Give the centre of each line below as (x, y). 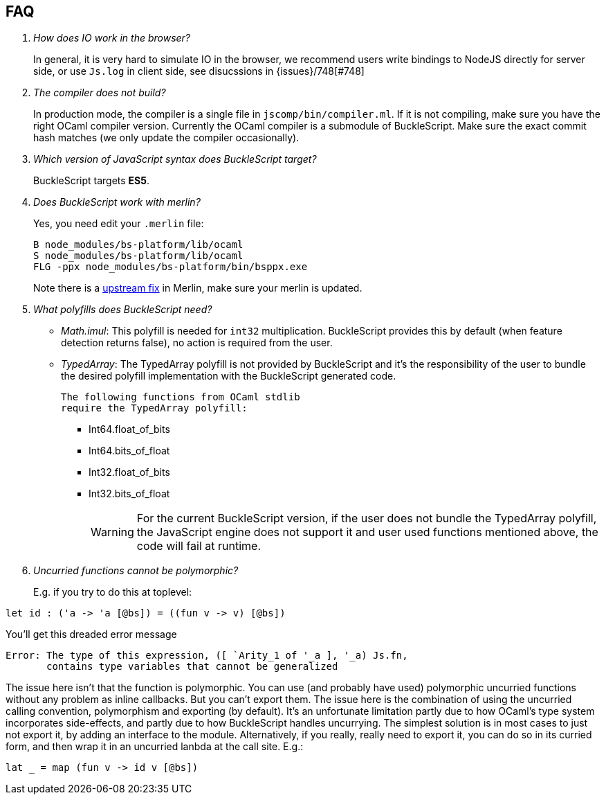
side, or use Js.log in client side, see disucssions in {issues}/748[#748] (199, 71)
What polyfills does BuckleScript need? (123, 310)
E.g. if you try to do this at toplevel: (113, 592)
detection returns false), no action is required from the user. (197, 343)
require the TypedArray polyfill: (154, 408)
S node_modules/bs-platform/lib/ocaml (138, 256)
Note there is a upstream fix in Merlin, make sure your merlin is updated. (198, 288)
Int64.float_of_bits (129, 429)
